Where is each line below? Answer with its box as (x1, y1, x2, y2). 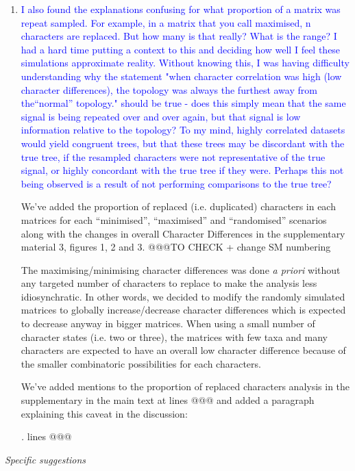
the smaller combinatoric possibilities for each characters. (21, 356, 261, 370)
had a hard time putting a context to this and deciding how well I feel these (21, 42, 341, 56)
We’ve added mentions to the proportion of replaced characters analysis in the (21, 379, 350, 394)
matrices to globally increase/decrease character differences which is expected (21, 303, 346, 317)
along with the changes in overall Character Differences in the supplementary (21, 226, 345, 240)
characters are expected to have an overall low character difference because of (21, 343, 346, 357)
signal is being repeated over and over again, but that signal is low (21, 109, 301, 123)
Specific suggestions (5, 452, 86, 466)
